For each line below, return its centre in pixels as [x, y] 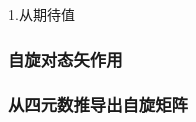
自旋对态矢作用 [65, 58]
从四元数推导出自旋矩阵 [98, 104]
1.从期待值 [41, 14]
